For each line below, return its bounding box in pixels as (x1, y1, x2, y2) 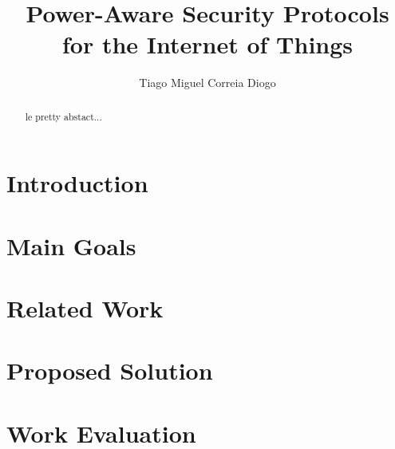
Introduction (6, 167, 148, 199)
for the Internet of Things (61, 28, 354, 61)
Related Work (6, 292, 164, 325)
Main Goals (6, 229, 136, 262)
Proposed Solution (6, 354, 213, 387)
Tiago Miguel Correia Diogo (139, 74, 276, 91)
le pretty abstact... (25, 109, 102, 123)
